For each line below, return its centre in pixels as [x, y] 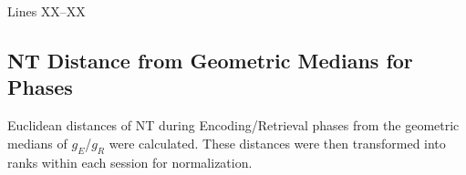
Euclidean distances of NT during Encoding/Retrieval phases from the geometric [233, 125]
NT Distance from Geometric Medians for [210, 60]
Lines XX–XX [47, 11]
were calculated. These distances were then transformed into [277, 143]
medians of [37, 143]
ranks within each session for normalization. [130, 162]
